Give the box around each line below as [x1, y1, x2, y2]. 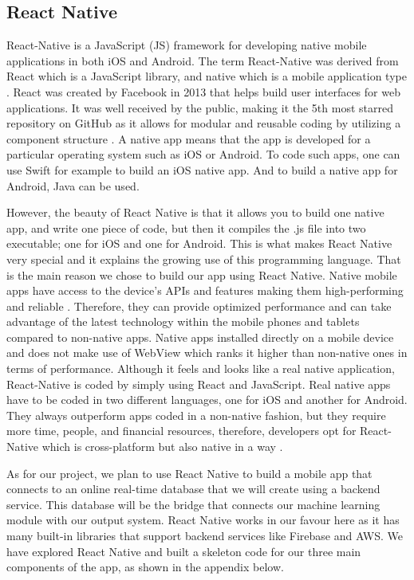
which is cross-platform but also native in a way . [41, 438, 283, 455]
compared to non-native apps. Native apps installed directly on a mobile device [6, 328, 394, 345]
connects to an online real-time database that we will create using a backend [6, 480, 380, 497]
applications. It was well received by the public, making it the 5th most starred [6, 99, 393, 116]
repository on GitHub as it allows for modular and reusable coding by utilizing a [6, 115, 401, 131]
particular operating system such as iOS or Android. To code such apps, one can [6, 146, 400, 163]
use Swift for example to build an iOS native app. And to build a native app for [6, 161, 398, 178]
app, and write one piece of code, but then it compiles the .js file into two [6, 219, 366, 236]
